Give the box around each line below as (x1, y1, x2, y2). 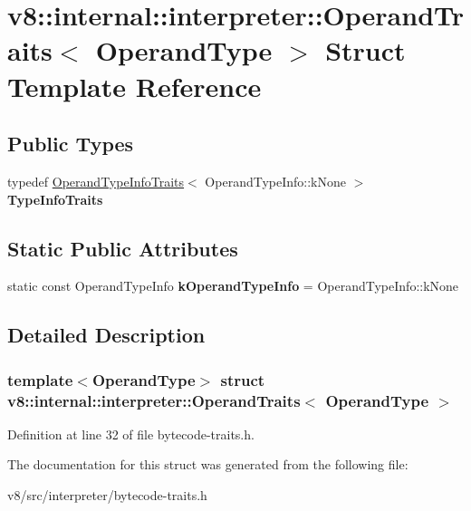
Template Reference (7, 67, 262, 104)
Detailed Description (7, 321, 206, 349)
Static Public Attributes (7, 234, 238, 262)
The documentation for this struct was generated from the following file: (7, 455, 409, 474)
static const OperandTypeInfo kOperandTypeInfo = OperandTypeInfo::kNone (7, 276, 459, 295)
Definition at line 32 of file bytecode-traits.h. (7, 424, 255, 443)
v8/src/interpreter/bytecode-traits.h (7, 486, 207, 505)
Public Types (7, 130, 134, 158)
